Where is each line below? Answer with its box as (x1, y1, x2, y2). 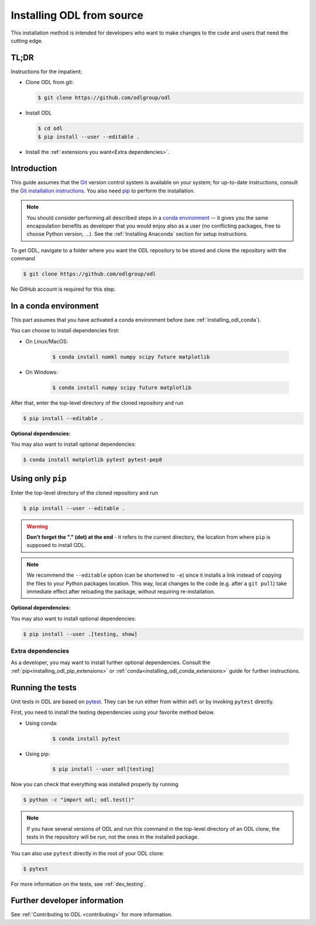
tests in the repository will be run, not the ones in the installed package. (26, 834, 199, 841)
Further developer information (11, 896, 124, 906)
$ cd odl (37, 125, 63, 132)
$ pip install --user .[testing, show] (23, 631, 138, 637)
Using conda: (25, 720, 58, 727)
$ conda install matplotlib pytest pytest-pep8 (23, 456, 162, 463)
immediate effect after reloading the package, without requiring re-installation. (26, 588, 216, 595)
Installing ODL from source (11, 9, 143, 22)
